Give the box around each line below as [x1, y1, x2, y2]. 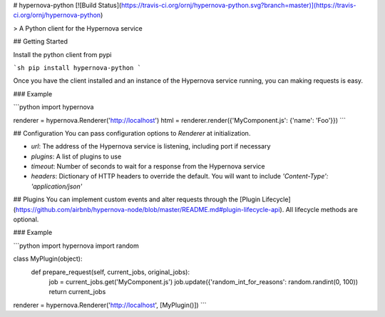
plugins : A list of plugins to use [31, 152, 122, 161]
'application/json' [31, 182, 83, 191]
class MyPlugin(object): [13, 254, 83, 263]
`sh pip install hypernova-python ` [13, 64, 142, 71]
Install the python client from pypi [13, 50, 112, 59]
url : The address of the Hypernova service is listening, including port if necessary [31, 142, 271, 151]
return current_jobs [48, 288, 106, 296]
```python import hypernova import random [13, 241, 139, 250]
